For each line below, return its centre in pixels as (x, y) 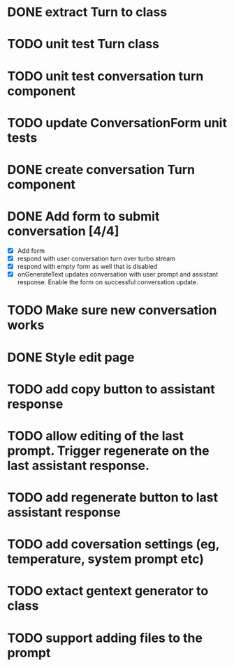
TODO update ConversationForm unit (117, 123)
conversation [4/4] (63, 232)
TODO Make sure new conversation (112, 310)
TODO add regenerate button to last (113, 498)
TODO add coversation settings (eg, (114, 544)
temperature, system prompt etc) (106, 559)
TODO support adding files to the (105, 638)
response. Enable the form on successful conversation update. (108, 282)
